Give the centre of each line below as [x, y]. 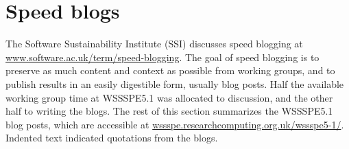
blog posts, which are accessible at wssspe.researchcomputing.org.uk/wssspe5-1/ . [175, 124]
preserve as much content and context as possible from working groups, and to [170, 70]
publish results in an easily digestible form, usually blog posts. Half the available [175, 83]
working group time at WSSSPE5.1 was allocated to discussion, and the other [169, 97]
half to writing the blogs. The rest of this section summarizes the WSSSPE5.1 [169, 111]
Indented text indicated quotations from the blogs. [112, 138]
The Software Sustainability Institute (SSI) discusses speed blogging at [154, 44]
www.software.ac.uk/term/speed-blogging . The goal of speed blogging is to [163, 57]
